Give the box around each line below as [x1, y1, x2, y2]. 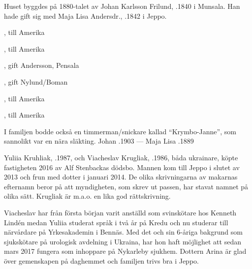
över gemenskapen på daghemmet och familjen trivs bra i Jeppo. [4, 255, 199, 266]
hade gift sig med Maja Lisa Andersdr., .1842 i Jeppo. [4, 10, 167, 21]
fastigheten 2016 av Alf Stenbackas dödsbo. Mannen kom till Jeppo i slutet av [4, 162, 240, 172]
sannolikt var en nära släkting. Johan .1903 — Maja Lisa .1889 [4, 136, 194, 146]
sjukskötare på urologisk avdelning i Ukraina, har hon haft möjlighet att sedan [4, 236, 241, 246]
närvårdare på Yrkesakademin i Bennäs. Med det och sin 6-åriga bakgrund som [4, 227, 243, 237]
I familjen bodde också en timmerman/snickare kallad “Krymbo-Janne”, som [4, 126, 236, 136]
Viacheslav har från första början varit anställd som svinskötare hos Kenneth [4, 207, 237, 217]
